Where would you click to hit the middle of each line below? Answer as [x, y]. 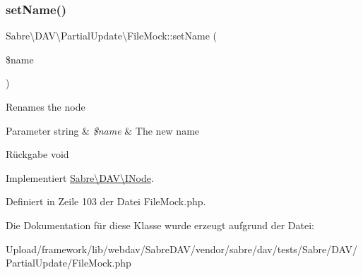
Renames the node [46, 106]
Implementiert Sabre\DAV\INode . [80, 177]
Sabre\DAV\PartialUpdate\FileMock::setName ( [112, 36]
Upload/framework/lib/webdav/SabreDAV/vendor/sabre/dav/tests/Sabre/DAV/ [181, 249]
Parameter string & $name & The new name [103, 130]
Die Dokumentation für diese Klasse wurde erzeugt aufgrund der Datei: [160, 225]
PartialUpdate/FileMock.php [69, 263]
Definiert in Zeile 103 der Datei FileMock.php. [106, 201]
